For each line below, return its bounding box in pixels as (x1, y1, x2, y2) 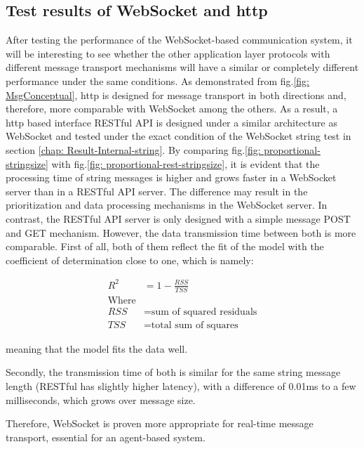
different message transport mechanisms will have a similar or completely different (6, 60, 359, 74)
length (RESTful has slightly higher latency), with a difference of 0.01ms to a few (6, 378, 356, 393)
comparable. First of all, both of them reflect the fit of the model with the (6, 239, 324, 254)
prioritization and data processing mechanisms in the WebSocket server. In (6, 197, 328, 212)
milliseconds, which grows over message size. (6, 392, 196, 407)
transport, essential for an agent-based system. (6, 429, 205, 444)
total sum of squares (151, 320, 238, 330)
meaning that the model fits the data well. (6, 341, 188, 356)
